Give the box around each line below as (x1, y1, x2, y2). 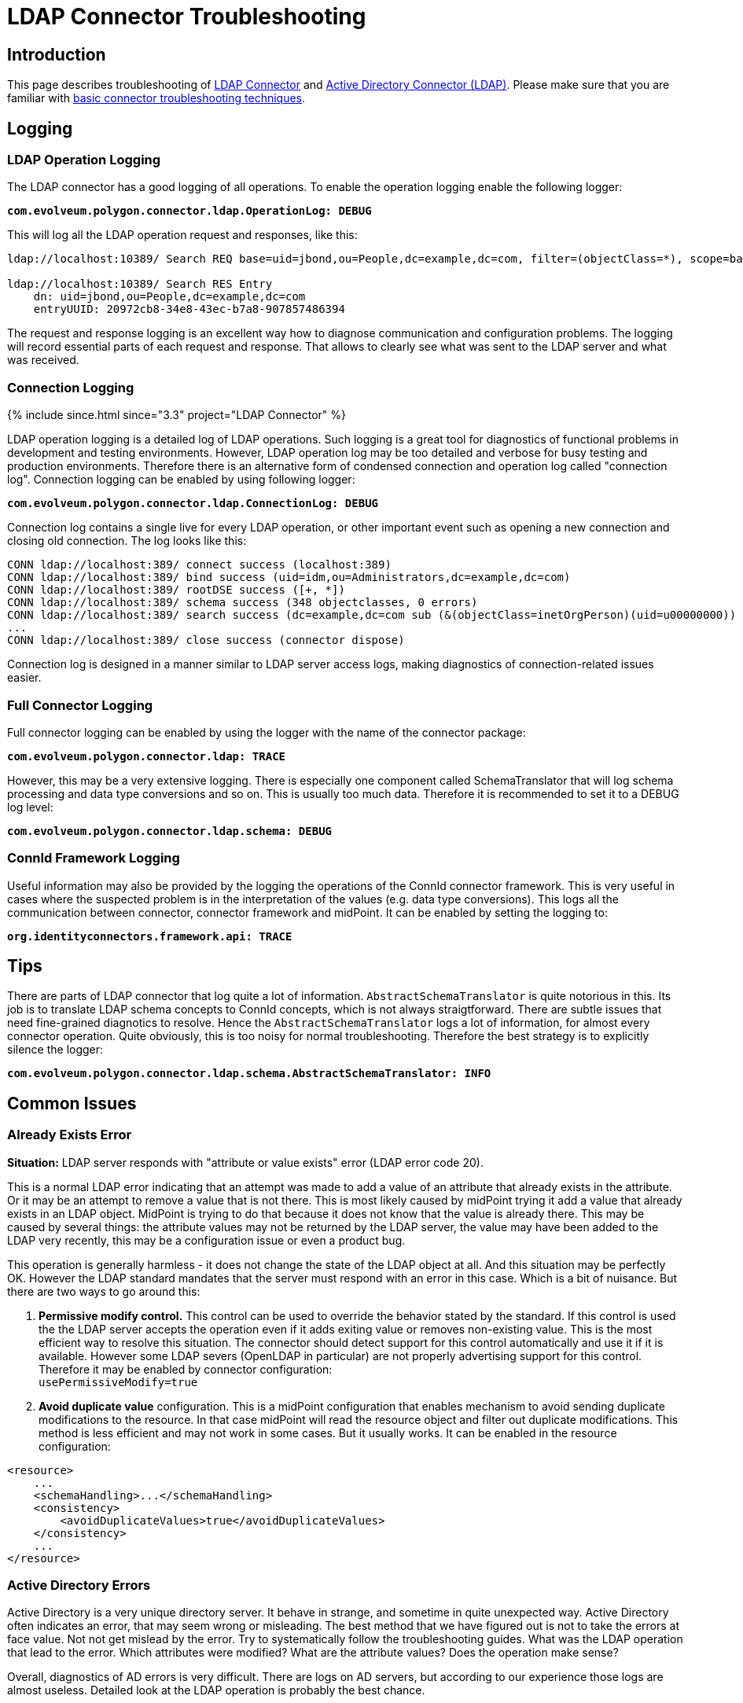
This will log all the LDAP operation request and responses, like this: (7, 228, 358, 242)
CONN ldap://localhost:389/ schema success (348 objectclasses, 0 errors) (7, 596, 478, 609)
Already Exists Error (7, 1127, 132, 1143)
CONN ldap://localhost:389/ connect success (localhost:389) (7, 558, 392, 572)
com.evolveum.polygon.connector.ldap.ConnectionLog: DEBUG (7, 497, 379, 510)
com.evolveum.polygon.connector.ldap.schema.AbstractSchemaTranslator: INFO (7, 1067, 491, 1080)
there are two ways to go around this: (7, 1284, 200, 1298)
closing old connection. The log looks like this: (7, 534, 247, 548)
